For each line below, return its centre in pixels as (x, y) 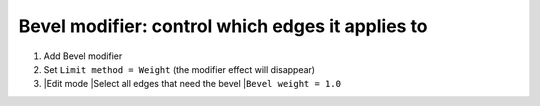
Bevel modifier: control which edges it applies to (223, 26)
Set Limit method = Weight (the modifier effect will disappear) (179, 69)
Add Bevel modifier (83, 56)
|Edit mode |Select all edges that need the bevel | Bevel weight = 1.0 (192, 84)
